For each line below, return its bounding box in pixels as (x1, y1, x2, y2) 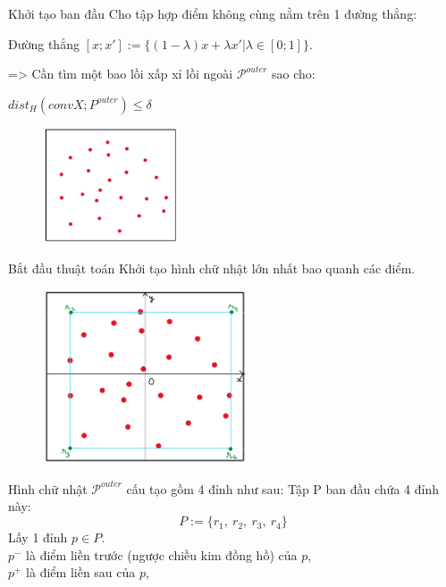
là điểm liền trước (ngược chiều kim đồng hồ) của (26, 545, 298, 564)
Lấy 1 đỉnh (8, 528, 68, 547)
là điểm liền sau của (26, 563, 136, 582)
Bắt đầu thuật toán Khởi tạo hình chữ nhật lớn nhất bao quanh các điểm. (8, 259, 416, 278)
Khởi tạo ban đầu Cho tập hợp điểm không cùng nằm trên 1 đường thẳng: (8, 4, 417, 22)
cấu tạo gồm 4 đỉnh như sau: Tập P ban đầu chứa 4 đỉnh (126, 479, 439, 498)
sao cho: (271, 64, 316, 83)
